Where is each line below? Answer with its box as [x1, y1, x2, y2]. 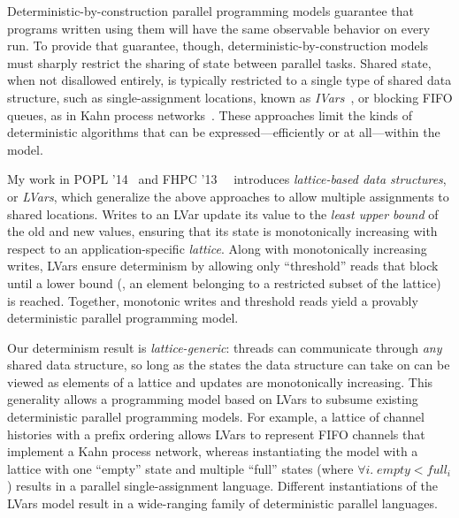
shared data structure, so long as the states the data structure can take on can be [7, 355, 450, 374]
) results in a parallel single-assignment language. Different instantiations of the [7, 476, 438, 495]
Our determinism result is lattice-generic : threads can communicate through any [7, 338, 442, 356]
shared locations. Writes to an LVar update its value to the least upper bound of [7, 204, 439, 223]
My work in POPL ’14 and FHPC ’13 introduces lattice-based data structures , [7, 170, 447, 188]
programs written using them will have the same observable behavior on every [7, 19, 431, 37]
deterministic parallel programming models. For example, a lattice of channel [7, 408, 425, 426]
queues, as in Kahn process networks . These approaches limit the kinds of [7, 105, 413, 124]
